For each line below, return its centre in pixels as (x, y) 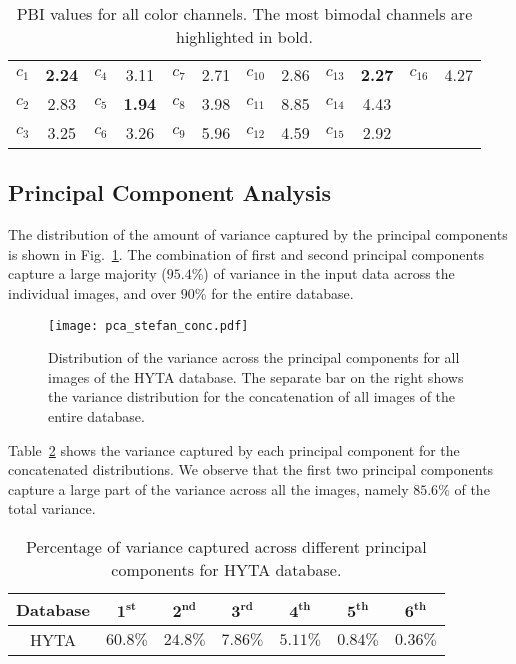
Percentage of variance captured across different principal (226, 546)
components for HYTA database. (226, 569)
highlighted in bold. (244, 36)
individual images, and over (92, 292)
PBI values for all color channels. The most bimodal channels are (244, 13)
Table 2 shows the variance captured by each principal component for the (234, 449)
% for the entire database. (274, 292)
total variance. (52, 508)
